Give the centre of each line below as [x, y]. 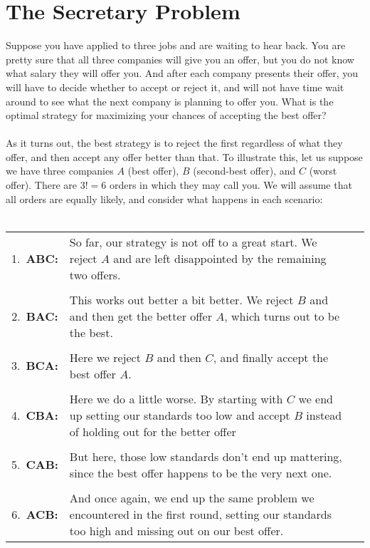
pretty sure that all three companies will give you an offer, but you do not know [180, 59]
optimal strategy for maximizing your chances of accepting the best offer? [166, 115]
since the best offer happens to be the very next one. [201, 472]
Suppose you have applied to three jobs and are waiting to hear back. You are [176, 45]
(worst [323, 171]
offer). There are [42, 185]
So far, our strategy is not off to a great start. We [193, 242]
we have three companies [60, 171]
